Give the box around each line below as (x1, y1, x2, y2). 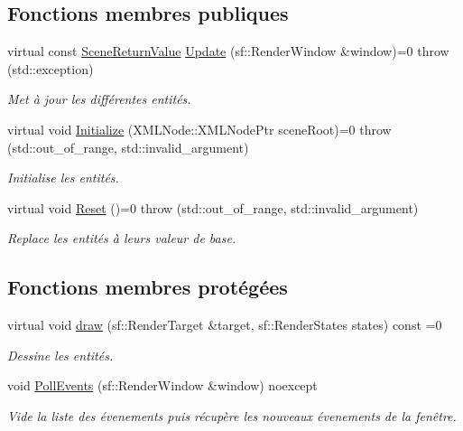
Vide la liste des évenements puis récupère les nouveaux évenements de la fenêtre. (7, 406, 457, 425)
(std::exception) (7, 59, 94, 78)
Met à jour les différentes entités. (7, 89, 191, 108)
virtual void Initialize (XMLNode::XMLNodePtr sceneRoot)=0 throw (7, 119, 392, 138)
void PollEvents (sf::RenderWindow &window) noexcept (7, 376, 318, 395)
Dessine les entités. (7, 345, 114, 364)
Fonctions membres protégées (7, 273, 288, 301)
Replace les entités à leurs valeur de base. (7, 229, 236, 248)
